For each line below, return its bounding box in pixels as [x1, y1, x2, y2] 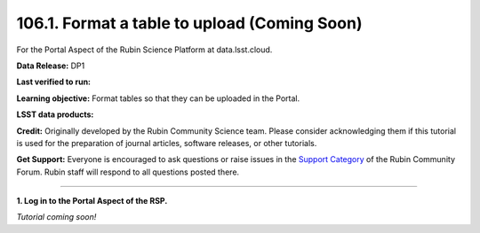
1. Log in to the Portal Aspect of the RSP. [16, 196, 168, 206]
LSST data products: [16, 109, 94, 120]
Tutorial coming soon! [16, 212, 97, 222]
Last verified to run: [16, 76, 92, 88]
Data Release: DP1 [16, 60, 85, 71]
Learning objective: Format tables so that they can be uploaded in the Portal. [16, 93, 300, 104]
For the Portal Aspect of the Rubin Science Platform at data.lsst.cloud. [16, 44, 273, 55]
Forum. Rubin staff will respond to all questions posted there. [16, 167, 240, 177]
